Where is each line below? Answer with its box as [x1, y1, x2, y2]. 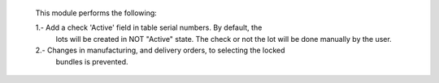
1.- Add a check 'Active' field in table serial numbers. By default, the [35, 23, 263, 32]
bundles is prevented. [55, 56, 129, 66]
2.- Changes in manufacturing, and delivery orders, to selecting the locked [35, 45, 285, 56]
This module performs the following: [35, 8, 158, 18]
